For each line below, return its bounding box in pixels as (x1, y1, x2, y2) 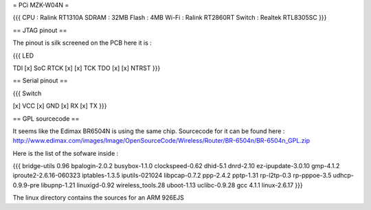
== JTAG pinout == (12, 26, 67, 34)
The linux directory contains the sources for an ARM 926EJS (12, 194, 185, 202)
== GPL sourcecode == (12, 114, 80, 123)
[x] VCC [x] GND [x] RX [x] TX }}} (12, 102, 107, 110)
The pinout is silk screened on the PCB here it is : (12, 38, 153, 47)
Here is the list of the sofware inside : (12, 149, 119, 157)
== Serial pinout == (12, 76, 68, 85)
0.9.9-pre (12, 180, 40, 189)
